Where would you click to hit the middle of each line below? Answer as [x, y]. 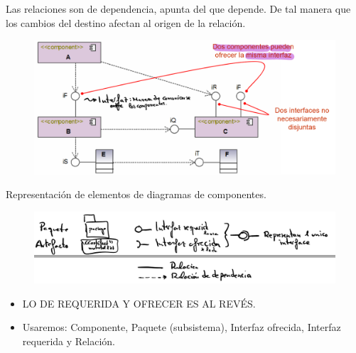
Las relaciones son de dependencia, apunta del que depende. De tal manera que [178, 9]
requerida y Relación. [69, 341]
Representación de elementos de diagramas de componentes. [136, 194]
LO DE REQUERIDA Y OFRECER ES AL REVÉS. [139, 303]
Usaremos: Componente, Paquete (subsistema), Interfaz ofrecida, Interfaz [182, 327]
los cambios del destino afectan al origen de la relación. [126, 22]
